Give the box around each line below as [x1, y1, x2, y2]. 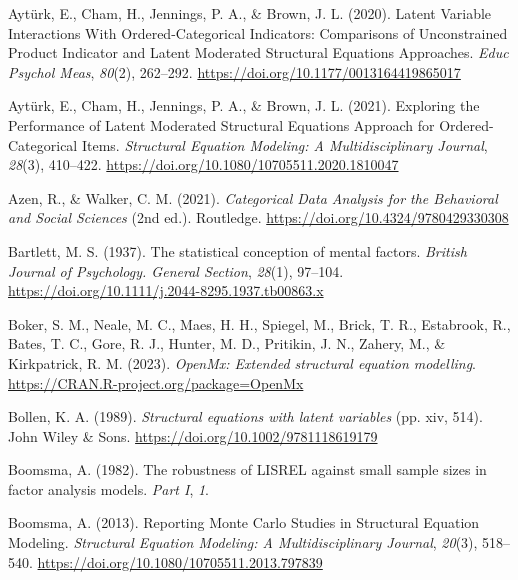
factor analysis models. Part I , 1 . [8, 478, 210, 499]
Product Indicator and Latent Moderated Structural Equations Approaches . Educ [8, 42, 509, 63]
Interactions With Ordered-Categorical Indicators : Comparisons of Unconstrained [8, 22, 508, 43]
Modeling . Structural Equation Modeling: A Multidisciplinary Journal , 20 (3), [8, 532, 478, 553]
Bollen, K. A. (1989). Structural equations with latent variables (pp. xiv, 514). [8, 406, 483, 427]
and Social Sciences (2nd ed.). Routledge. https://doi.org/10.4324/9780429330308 [8, 207, 509, 228]
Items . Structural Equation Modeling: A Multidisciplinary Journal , [81, 134, 488, 155]
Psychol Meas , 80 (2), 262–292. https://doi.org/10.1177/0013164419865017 [8, 61, 461, 82]
